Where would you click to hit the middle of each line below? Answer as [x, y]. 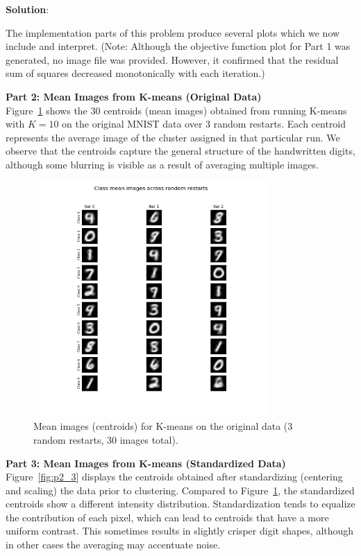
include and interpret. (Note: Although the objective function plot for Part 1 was [178, 46]
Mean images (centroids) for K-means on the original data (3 [163, 426]
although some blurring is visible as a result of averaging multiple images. [162, 164]
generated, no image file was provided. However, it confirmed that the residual [172, 59]
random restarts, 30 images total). [106, 439]
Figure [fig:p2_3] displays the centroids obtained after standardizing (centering [174, 477]
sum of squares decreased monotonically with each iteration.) [135, 73]
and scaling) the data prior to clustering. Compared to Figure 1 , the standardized [180, 490]
